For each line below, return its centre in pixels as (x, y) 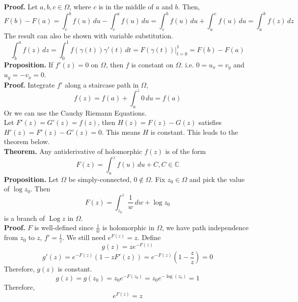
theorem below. (27, 141)
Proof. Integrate (29, 84)
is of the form (186, 151)
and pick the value (217, 179)
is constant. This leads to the (194, 132)
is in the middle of (126, 6)
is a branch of (25, 218)
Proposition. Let (31, 179)
